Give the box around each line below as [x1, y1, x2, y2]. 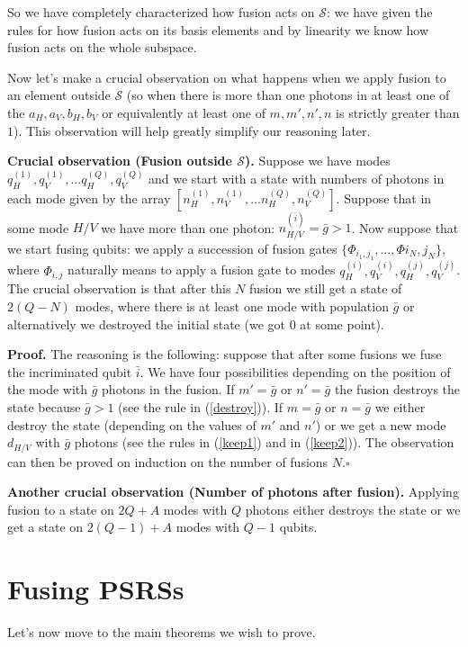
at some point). [300, 314, 384, 333]
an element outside [7, 85, 111, 104]
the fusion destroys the [334, 380, 460, 399]
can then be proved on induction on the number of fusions [7, 452, 328, 471]
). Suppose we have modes [245, 151, 391, 170]
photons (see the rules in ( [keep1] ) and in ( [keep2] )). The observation [74, 433, 454, 452]
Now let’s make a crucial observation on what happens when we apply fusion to [7, 67, 446, 86]
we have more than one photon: [101, 218, 275, 237]
